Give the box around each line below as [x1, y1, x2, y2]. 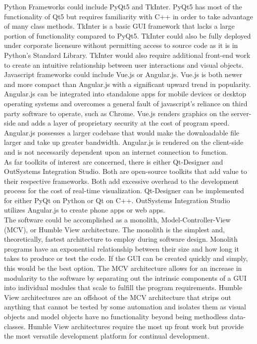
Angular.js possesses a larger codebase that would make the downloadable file [4, 127, 240, 137]
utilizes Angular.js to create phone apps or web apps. [4, 205, 165, 215]
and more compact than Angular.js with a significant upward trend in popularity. [4, 79, 251, 89]
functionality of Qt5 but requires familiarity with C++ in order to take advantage [4, 11, 253, 21]
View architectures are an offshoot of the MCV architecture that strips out [4, 292, 231, 302]
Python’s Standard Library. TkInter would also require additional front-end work [4, 49, 251, 60]
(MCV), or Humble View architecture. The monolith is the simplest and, [4, 224, 225, 234]
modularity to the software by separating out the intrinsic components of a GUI [4, 272, 247, 283]
